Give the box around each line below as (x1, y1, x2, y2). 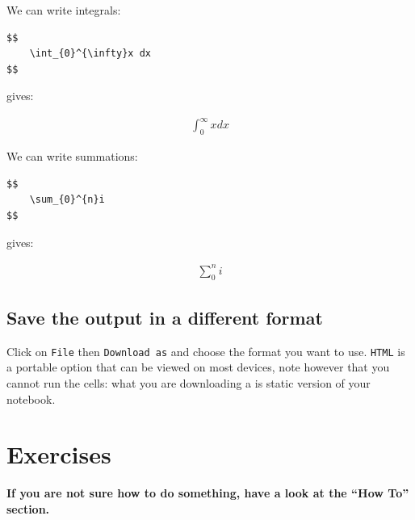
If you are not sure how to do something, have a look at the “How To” (6, 484, 409, 501)
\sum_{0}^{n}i (29, 194, 105, 206)
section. (6, 500, 50, 517)
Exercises (6, 438, 111, 471)
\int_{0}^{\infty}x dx (29, 48, 151, 60)
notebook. (6, 390, 56, 407)
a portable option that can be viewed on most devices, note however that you (6, 359, 390, 375)
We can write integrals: (6, 2, 121, 18)
